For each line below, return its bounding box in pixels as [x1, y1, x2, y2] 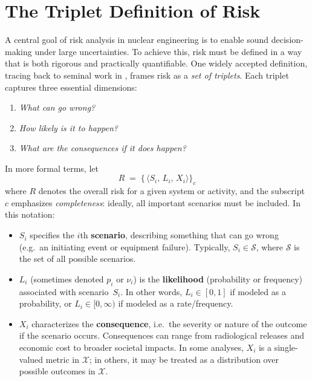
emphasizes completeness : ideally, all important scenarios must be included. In [11, 196, 301, 209]
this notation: [5, 208, 55, 221]
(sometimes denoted [30, 272, 104, 285]
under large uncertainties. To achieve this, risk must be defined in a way [34, 45, 302, 57]
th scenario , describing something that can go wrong [80, 229, 279, 241]
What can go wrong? [19, 101, 96, 114]
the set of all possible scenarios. [19, 252, 136, 265]
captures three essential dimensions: [5, 80, 137, 93]
